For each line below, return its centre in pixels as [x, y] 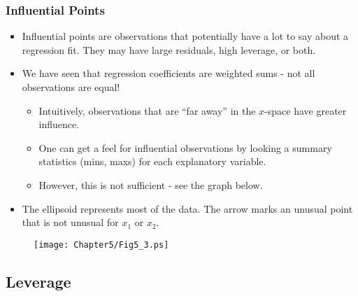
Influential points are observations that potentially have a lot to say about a [185, 36]
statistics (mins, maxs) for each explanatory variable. [152, 161]
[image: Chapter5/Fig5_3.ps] [101, 245]
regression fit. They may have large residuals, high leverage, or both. [169, 49]
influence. [59, 124]
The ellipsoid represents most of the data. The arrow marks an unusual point [187, 208]
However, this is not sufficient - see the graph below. [151, 184]
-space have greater [306, 110]
